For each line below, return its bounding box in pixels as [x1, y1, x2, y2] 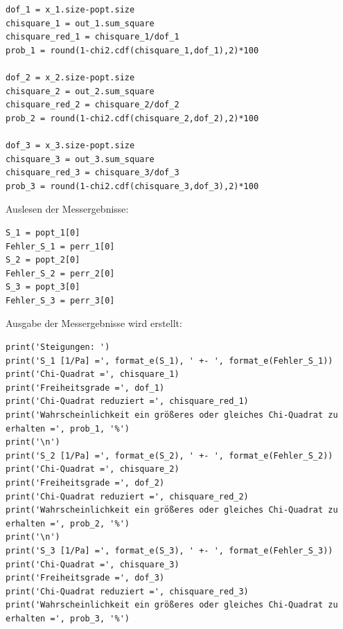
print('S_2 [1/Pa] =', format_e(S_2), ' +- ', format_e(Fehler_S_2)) [6, 450, 333, 461]
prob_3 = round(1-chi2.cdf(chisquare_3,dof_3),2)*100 [6, 181, 259, 191]
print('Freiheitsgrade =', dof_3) [6, 573, 165, 583]
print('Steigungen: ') [6, 342, 110, 353]
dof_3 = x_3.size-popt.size [6, 140, 135, 150]
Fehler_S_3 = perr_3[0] [6, 295, 115, 305]
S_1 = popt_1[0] [6, 227, 80, 238]
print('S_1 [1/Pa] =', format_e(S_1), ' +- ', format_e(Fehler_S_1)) [6, 355, 333, 366]
